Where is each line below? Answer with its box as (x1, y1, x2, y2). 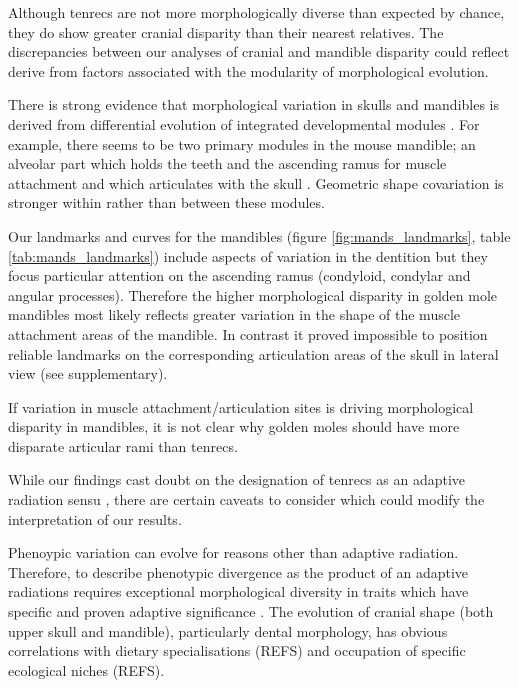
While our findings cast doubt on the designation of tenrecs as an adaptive (8, 469, 466, 490)
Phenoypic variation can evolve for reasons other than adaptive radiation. (8, 542, 459, 563)
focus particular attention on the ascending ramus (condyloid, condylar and (8, 265, 471, 286)
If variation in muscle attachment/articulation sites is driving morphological (8, 396, 474, 417)
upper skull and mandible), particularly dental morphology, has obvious (8, 620, 448, 641)
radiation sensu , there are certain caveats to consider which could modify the (8, 489, 485, 510)
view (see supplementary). (8, 363, 168, 384)
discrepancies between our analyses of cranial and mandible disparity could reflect (8, 41, 510, 62)
